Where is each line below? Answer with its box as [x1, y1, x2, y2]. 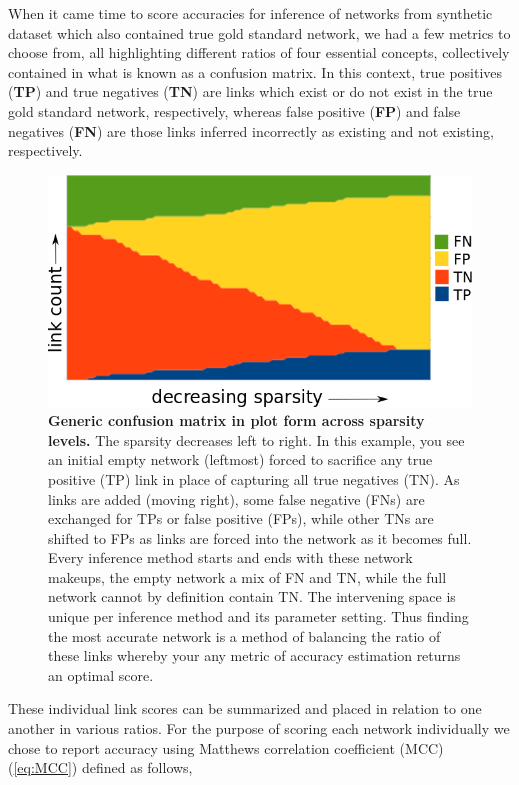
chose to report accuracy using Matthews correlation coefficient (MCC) [8, 737, 444, 758]
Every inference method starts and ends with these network [48, 547, 413, 568]
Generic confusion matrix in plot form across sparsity [48, 410, 425, 431]
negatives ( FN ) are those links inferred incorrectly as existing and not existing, [8, 120, 494, 141]
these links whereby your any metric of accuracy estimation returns [48, 645, 461, 666]
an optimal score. [48, 664, 154, 685]
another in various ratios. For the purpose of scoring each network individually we [8, 718, 510, 739]
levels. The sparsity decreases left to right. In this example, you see [48, 429, 465, 450]
